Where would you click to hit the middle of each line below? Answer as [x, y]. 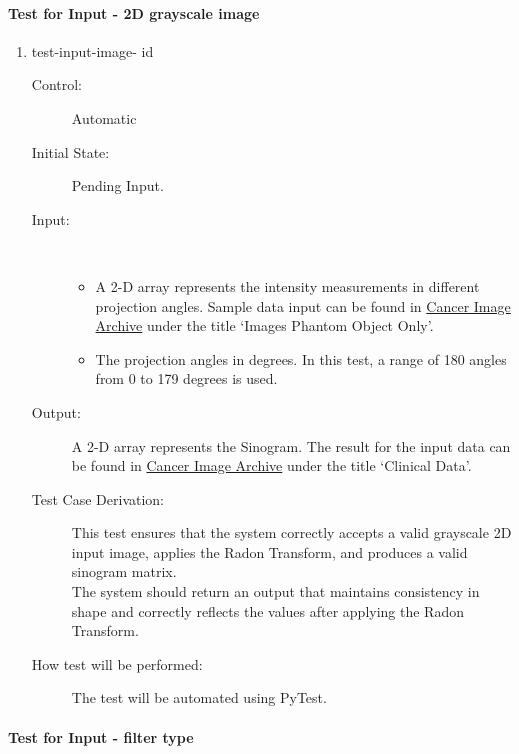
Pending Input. [117, 185]
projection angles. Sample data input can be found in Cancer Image [303, 305]
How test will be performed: [117, 663]
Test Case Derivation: [97, 498]
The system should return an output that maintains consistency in [275, 591]
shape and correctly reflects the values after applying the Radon [267, 610]
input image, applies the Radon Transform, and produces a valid [269, 551]
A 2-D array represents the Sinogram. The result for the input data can [291, 445]
